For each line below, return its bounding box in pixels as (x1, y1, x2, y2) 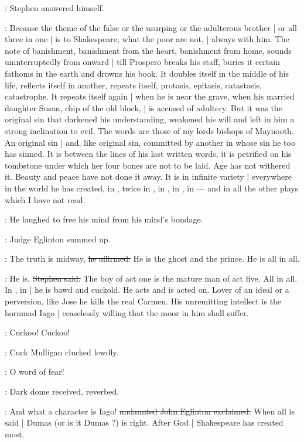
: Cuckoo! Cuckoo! (5, 326, 70, 338)
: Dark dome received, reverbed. (5, 385, 119, 398)
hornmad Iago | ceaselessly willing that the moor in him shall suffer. (5, 306, 249, 318)
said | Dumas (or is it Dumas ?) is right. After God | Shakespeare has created (5, 416, 283, 429)
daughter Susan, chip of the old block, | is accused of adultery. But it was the (5, 101, 282, 114)
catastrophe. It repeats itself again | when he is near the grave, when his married (5, 90, 295, 102)
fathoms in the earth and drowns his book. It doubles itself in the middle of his (5, 67, 289, 79)
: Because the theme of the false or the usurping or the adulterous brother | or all (5, 21, 297, 33)
